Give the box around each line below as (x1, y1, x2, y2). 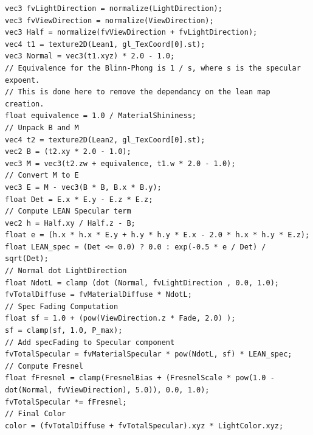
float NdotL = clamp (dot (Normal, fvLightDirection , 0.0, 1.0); (5, 278, 280, 287)
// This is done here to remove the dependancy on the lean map (5, 88, 270, 97)
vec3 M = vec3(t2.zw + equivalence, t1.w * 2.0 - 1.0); (5, 159, 236, 168)
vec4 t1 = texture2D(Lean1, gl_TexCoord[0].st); (5, 40, 205, 49)
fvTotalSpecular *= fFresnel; (5, 397, 127, 406)
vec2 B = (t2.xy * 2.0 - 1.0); (5, 147, 131, 156)
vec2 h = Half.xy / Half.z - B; (5, 218, 136, 228)
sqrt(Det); (5, 254, 49, 263)
